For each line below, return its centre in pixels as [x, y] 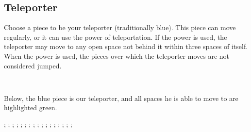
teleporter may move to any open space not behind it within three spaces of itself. [126, 46]
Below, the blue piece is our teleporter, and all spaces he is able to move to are [121, 98]
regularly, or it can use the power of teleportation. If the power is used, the [116, 37]
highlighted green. [31, 107]
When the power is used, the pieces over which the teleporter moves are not [117, 56]
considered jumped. [33, 65]
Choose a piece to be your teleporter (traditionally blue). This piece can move [120, 27]
